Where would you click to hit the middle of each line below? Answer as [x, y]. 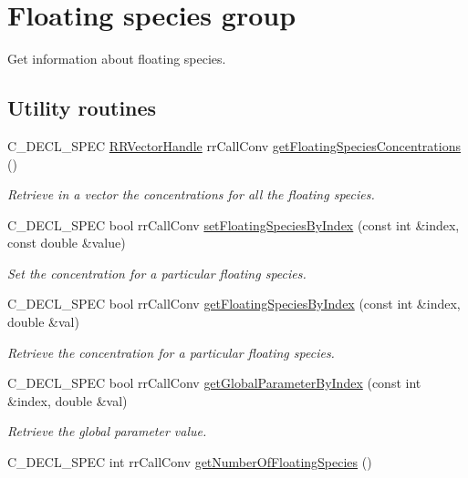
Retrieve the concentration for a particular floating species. [171, 352]
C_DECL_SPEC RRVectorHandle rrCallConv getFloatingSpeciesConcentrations [234, 145]
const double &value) [67, 243]
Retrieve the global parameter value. [107, 431]
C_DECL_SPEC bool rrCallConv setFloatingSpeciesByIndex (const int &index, [234, 224]
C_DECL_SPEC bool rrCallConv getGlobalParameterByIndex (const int [214, 383]
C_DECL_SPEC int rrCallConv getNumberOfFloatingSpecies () [190, 462]
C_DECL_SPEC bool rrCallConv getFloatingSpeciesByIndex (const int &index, [234, 304]
